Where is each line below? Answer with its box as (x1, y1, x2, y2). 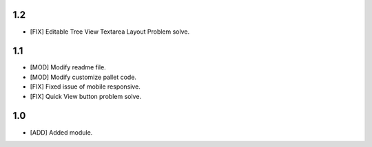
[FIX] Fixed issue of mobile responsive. (30, 82, 141, 91)
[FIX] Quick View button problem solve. (30, 92, 141, 100)
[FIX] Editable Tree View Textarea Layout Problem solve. (30, 27, 190, 36)
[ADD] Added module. (30, 128, 93, 137)
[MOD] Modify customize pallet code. (30, 73, 137, 81)
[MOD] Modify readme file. (30, 63, 106, 71)
